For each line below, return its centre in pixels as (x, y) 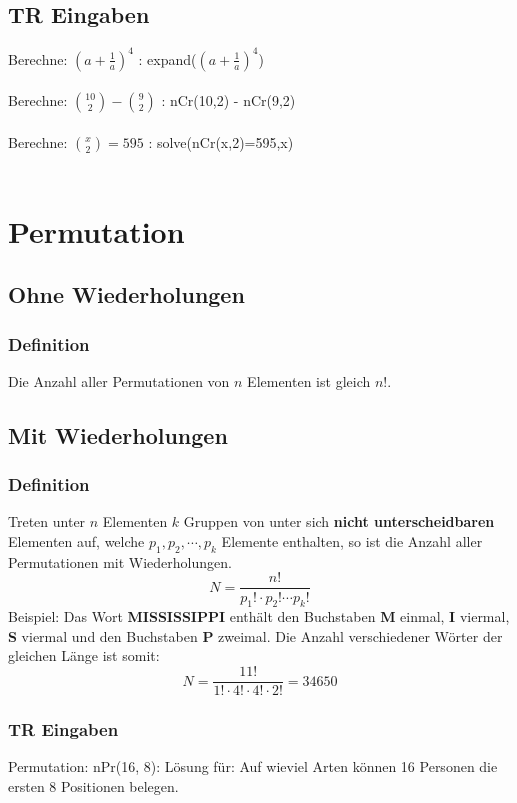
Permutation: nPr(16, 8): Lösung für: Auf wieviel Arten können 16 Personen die (253, 766)
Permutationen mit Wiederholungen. (120, 561)
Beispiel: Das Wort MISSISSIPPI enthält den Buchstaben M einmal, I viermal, (259, 616)
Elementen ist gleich (309, 380)
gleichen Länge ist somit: (84, 655)
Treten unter (47, 521)
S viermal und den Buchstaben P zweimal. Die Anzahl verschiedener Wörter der (255, 635)
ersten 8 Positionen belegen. (93, 785)
